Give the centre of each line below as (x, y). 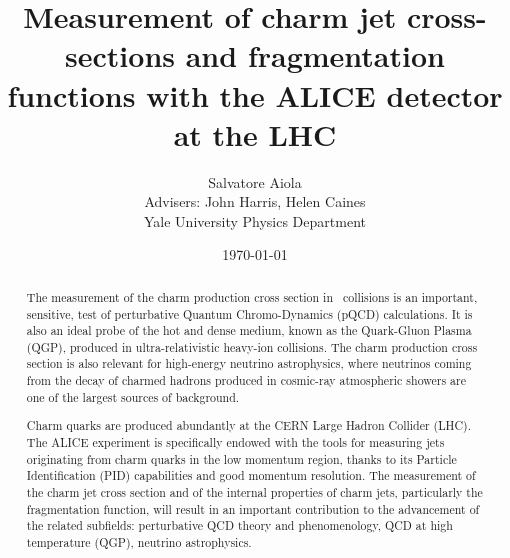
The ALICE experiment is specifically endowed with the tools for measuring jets (235, 442)
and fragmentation (315, 55)
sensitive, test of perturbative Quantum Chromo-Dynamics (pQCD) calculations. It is (249, 313)
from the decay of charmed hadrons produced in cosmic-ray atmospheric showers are (246, 380)
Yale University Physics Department (255, 220)
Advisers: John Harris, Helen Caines (255, 201)
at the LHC (255, 133)
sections (120, 55)
